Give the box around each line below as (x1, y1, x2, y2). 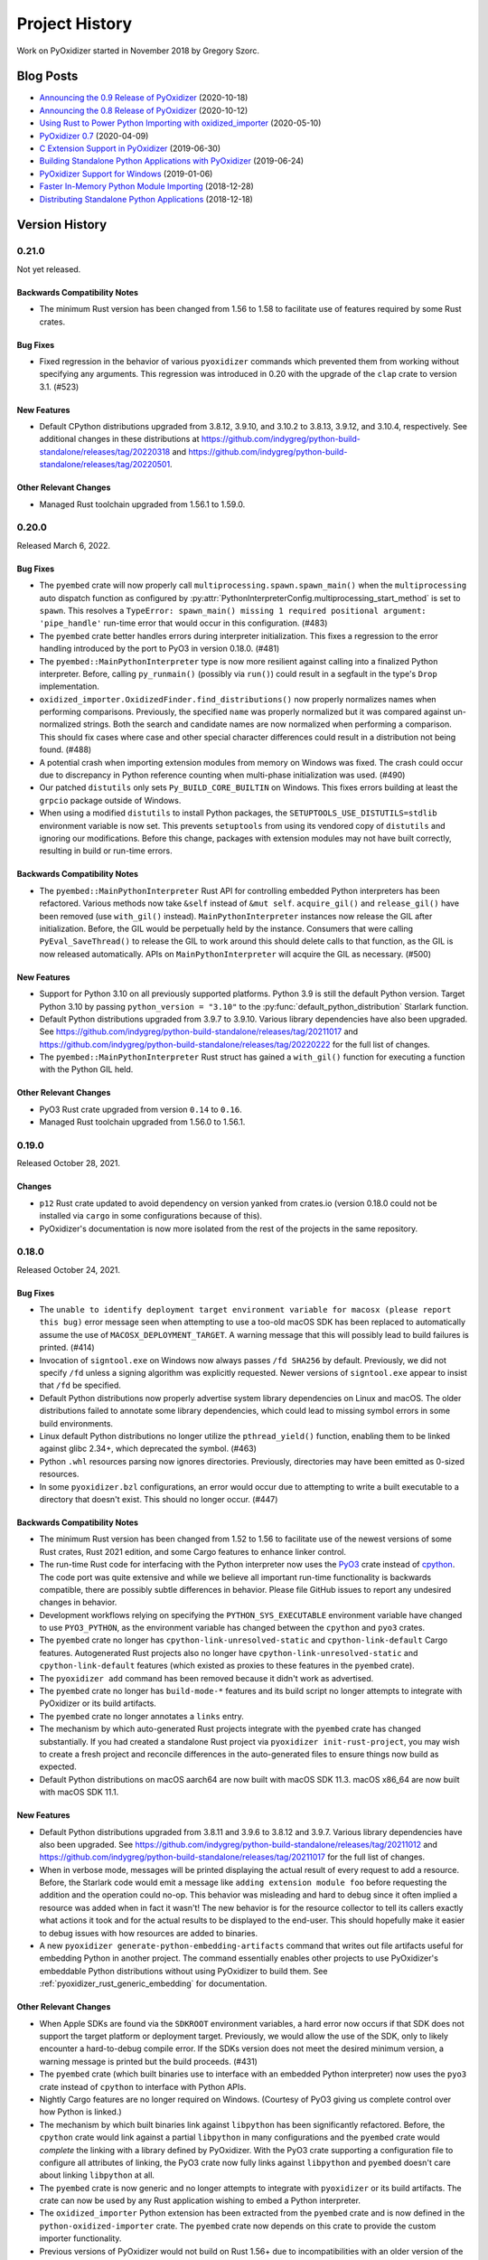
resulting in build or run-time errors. (39, 845, 173, 856)
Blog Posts (16, 69, 79, 84)
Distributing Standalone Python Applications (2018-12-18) (39, 193, 253, 204)
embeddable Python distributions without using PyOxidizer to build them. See (39, 1965, 328, 1976)
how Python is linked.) (39, 2106, 122, 2117)
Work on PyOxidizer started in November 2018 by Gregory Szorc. (16, 45, 259, 56)
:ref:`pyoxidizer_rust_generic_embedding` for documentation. (39, 1978, 267, 1989)
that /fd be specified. (39, 1380, 122, 1391)
